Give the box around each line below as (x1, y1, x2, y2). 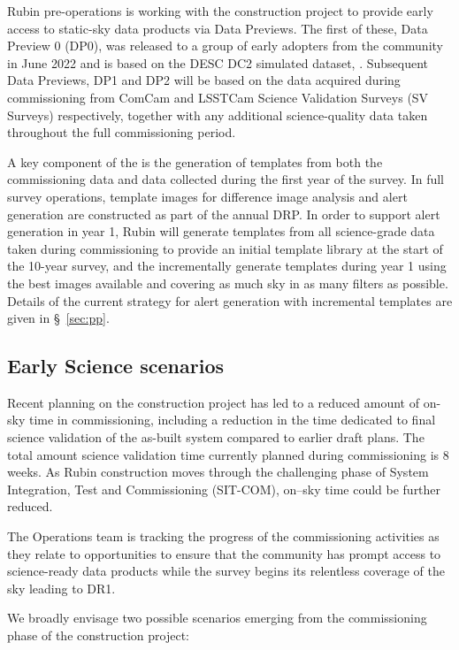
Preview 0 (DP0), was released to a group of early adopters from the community (7, 36, 443, 55)
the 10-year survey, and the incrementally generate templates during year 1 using (7, 256, 447, 275)
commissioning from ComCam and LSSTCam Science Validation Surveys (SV (7, 88, 429, 106)
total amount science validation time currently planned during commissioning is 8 (7, 445, 449, 463)
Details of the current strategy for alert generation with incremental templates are (7, 291, 453, 310)
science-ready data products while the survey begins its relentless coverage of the (7, 562, 445, 580)
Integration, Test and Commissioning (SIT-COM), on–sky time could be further (7, 479, 441, 498)
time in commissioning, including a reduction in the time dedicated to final (28, 410, 436, 429)
